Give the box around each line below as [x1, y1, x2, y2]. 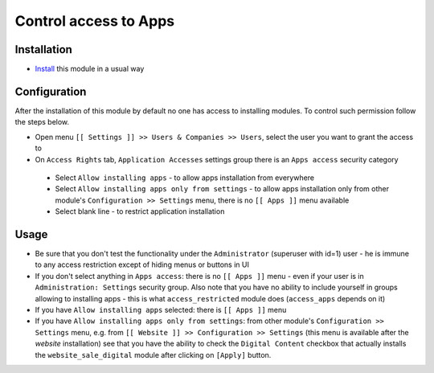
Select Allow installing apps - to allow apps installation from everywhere [55, 173, 315, 182]
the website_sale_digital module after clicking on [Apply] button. [35, 350, 272, 359]
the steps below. [14, 117, 70, 127]
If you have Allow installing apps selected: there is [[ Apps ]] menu [35, 305, 287, 314]
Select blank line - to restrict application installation [55, 207, 225, 216]
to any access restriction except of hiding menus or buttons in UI [35, 260, 249, 269]
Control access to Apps [14, 12, 175, 30]
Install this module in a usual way [35, 64, 145, 74]
